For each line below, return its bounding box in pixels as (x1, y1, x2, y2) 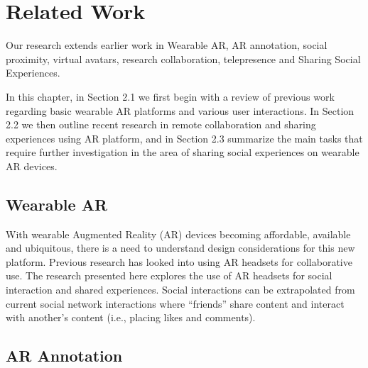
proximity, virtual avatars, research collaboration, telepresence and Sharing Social (6, 51, 361, 66)
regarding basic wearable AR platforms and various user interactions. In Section (6, 103, 355, 118)
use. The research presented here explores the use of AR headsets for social (6, 268, 332, 283)
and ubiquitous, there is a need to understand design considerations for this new (6, 240, 355, 255)
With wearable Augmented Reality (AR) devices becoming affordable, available (6, 226, 351, 241)
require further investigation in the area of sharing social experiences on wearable (6, 145, 359, 160)
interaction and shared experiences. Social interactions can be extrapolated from (6, 282, 355, 297)
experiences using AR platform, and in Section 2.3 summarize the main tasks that (6, 130, 363, 145)
